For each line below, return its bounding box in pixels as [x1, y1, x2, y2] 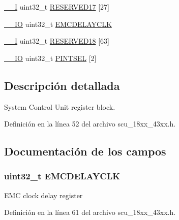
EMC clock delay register [4, 190, 83, 200]
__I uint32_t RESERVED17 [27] [4, 2, 109, 12]
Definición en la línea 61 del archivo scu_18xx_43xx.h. [4, 207, 176, 217]
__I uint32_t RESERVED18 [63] [4, 36, 109, 46]
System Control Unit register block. [4, 101, 115, 112]
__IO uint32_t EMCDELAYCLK [4, 18, 112, 29]
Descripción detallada [4, 77, 120, 93]
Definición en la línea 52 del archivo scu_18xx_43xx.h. [4, 118, 176, 129]
